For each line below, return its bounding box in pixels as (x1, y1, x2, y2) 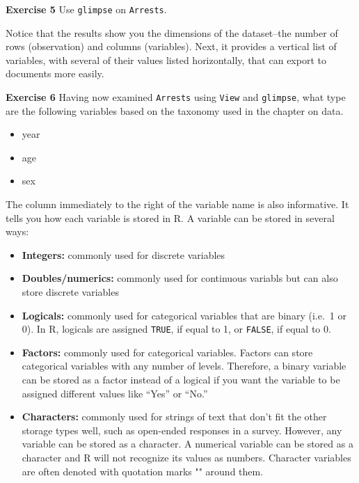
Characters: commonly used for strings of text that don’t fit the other (22, 409, 327, 424)
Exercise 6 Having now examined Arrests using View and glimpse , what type (6, 90, 346, 104)
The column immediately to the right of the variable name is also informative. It (6, 197, 349, 212)
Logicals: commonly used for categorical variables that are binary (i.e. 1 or (22, 308, 346, 322)
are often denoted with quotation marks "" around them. (22, 464, 264, 478)
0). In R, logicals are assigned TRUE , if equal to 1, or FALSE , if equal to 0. (22, 322, 331, 336)
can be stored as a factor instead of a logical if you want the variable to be (22, 372, 340, 387)
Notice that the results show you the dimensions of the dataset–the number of (6, 25, 338, 40)
